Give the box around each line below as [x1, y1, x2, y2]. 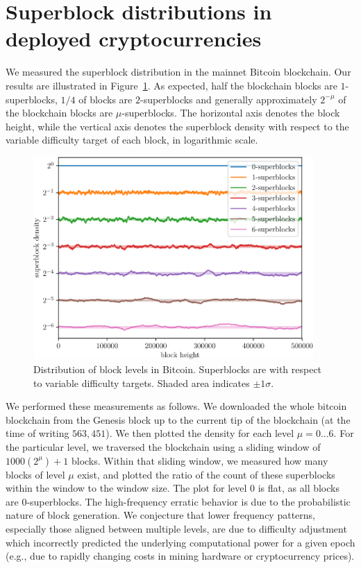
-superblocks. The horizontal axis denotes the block [121, 105, 340, 120]
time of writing [6, 426, 69, 440]
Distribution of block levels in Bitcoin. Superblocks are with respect [33, 362, 322, 377]
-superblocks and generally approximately [140, 92, 317, 106]
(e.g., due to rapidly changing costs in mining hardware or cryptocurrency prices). [6, 549, 355, 563]
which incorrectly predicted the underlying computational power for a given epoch [6, 535, 355, 549]
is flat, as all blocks [258, 481, 339, 495]
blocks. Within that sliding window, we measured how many [71, 453, 328, 467]
